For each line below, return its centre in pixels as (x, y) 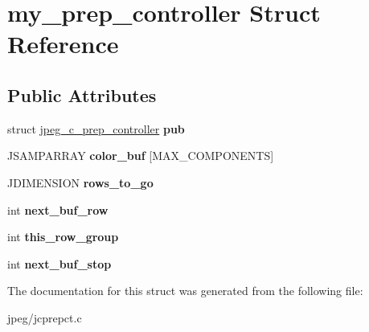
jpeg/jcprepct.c (45, 317)
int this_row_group (63, 237)
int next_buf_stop (59, 263)
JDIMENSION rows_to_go (80, 182)
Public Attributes (82, 94)
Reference (63, 44)
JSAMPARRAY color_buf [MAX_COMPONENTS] (141, 156)
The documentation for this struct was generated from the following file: (185, 291)
